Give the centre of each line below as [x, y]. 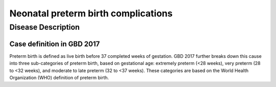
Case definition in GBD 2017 [55, 44]
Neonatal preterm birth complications [91, 13]
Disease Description [45, 27]
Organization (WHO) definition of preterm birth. [59, 77]
